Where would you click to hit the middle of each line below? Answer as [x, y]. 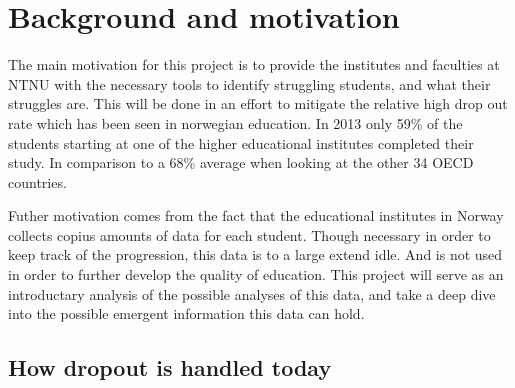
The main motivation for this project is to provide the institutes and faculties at [254, 64]
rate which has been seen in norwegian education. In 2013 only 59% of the [235, 122]
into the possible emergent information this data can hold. [186, 313]
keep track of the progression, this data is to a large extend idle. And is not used [255, 254]
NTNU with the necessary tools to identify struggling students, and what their [249, 83]
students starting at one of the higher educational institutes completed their [241, 142]
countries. [37, 181]
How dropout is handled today [170, 367]
